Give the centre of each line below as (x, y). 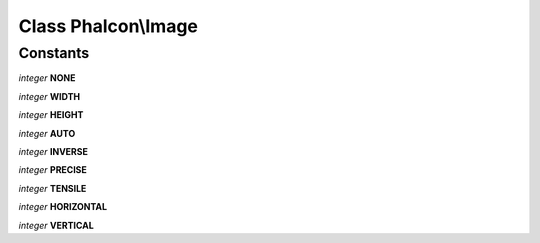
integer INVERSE (53, 151)
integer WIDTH (49, 96)
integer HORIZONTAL (63, 207)
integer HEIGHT (51, 115)
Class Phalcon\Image (108, 26)
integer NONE (47, 78)
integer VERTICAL (56, 225)
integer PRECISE (52, 170)
